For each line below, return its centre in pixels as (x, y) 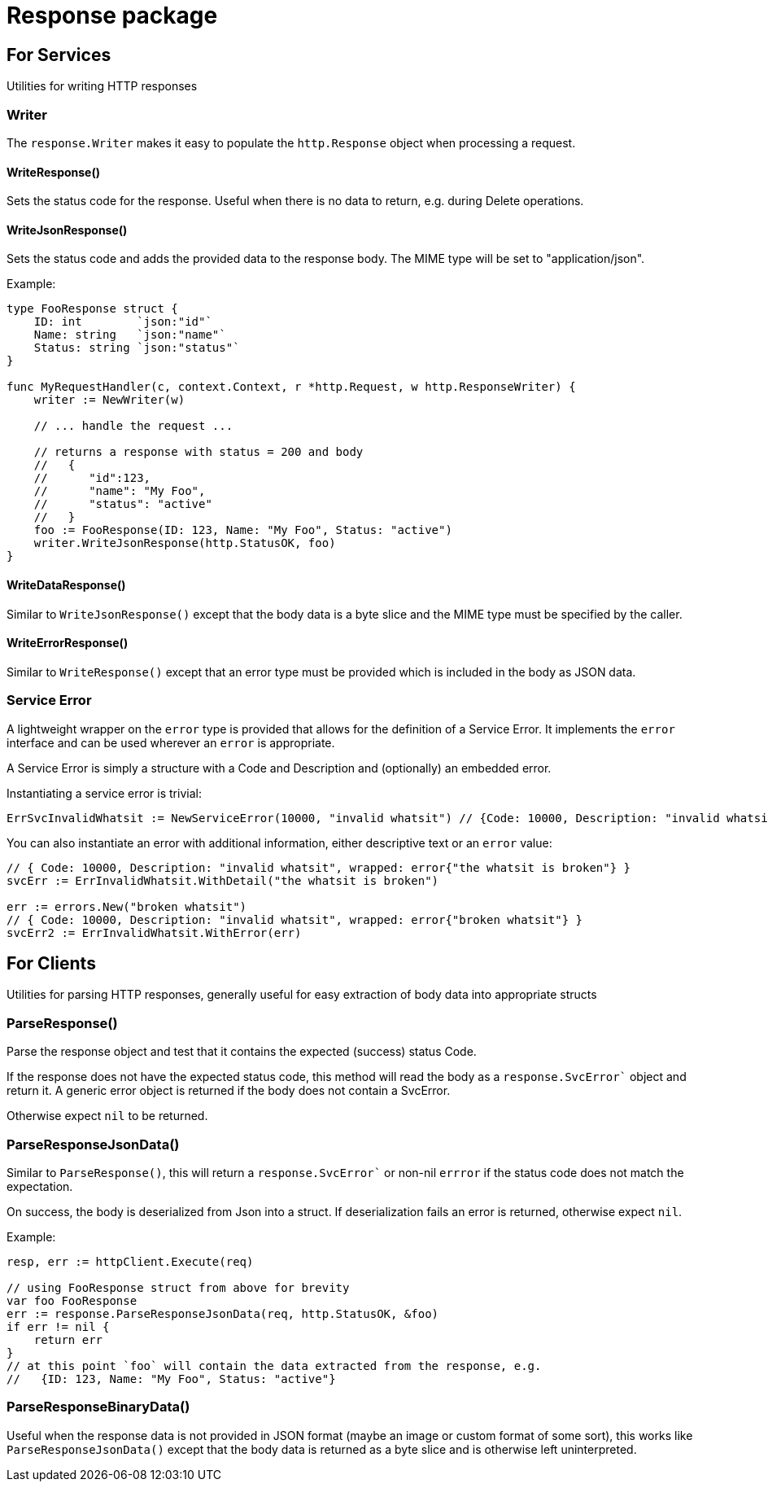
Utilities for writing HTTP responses (102, 86)
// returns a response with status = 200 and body (199, 452)
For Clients (51, 963)
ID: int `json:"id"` (123, 322)
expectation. (40, 1186)
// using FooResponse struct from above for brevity (178, 1287)
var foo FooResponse (72, 1300)
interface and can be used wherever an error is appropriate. (171, 742)
